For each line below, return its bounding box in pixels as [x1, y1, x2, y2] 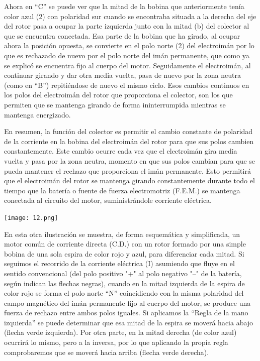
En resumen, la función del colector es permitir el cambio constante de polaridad [4, 126, 253, 137]
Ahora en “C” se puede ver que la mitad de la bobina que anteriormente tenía [4, 1, 244, 11]
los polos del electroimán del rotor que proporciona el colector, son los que [4, 89, 233, 100]
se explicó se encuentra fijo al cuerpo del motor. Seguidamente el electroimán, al [4, 60, 251, 70]
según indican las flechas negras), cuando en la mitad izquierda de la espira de [4, 278, 245, 288]
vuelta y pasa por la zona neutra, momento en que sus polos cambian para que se [4, 155, 255, 166]
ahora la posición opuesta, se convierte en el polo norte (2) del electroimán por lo [4, 40, 254, 51]
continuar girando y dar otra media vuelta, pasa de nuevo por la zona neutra [4, 70, 241, 80]
